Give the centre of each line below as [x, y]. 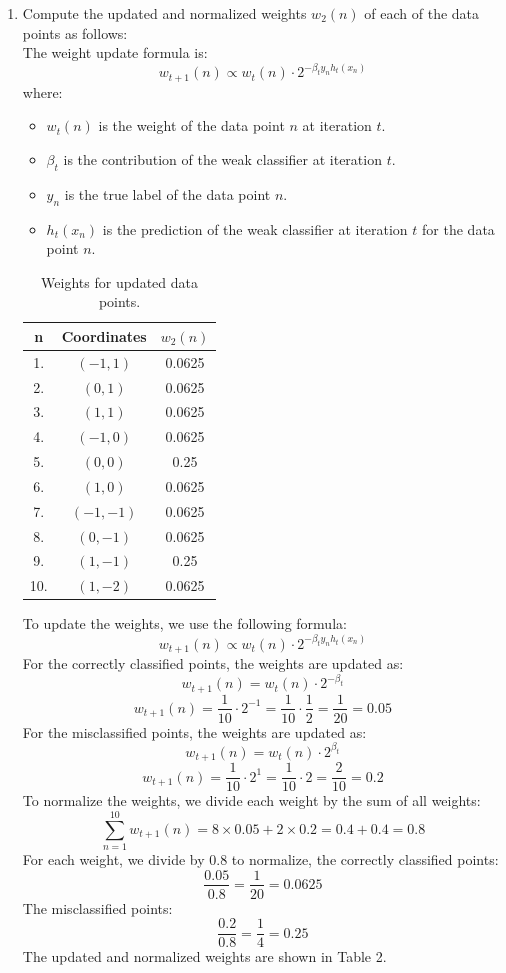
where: [42, 91]
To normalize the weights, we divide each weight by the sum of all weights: [251, 800]
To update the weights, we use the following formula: [184, 623]
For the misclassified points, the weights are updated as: [194, 731]
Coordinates [104, 335]
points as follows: [75, 32]
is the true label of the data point [167, 193]
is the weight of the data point [191, 125]
